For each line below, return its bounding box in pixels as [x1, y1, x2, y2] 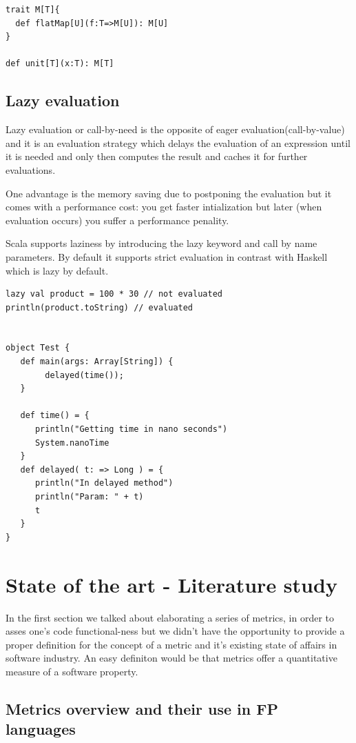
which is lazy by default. [6, 263, 109, 277]
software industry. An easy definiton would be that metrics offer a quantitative [6, 651, 337, 665]
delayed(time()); [45, 370, 124, 380]
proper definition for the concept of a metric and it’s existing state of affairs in [6, 637, 337, 651]
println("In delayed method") [34, 478, 174, 488]
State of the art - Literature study [6, 570, 337, 598]
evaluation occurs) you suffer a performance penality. [6, 212, 229, 227]
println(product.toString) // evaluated [6, 302, 193, 313]
